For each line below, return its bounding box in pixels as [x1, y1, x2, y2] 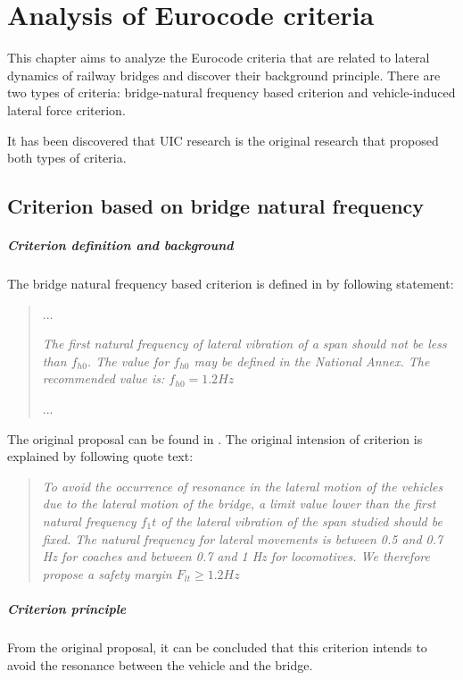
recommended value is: [42, 369, 165, 388]
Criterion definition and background [7, 236, 234, 255]
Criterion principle [7, 599, 127, 617]
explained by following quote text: [7, 447, 194, 466]
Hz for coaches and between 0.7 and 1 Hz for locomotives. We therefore [42, 547, 430, 566]
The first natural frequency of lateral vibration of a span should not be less [42, 334, 447, 353]
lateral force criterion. [7, 100, 126, 119]
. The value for [87, 351, 169, 370]
